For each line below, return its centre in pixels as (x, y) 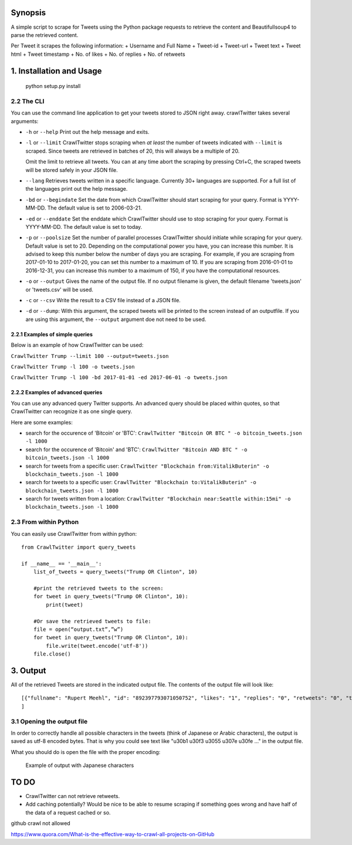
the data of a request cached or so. (68, 812)
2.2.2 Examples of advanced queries (57, 393)
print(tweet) (65, 605)
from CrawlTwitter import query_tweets (79, 547)
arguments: (25, 121)
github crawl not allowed (40, 823)
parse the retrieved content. (45, 35)
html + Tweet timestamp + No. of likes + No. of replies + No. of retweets (98, 54)
